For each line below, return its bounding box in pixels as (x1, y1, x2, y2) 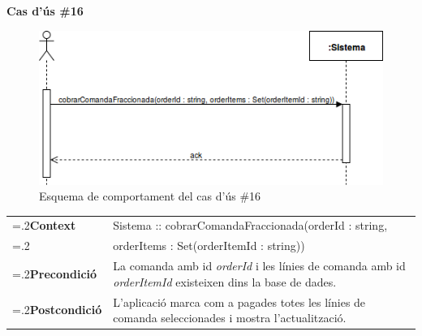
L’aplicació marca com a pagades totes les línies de (113, 293, 366, 310)
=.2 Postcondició (12, 301, 102, 318)
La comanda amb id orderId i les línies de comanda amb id (113, 257, 406, 274)
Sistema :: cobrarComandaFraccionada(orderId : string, (113, 217, 388, 234)
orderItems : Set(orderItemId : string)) (113, 237, 305, 254)
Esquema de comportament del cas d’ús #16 (39, 187, 261, 205)
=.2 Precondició (12, 265, 97, 282)
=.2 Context (12, 217, 76, 234)
